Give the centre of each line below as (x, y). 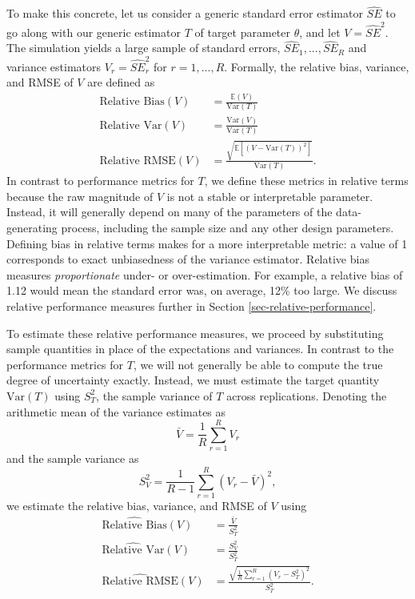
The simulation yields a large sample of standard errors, (144, 48)
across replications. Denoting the (307, 395)
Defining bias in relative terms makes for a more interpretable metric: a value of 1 (207, 243)
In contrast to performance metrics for (100, 181)
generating (32, 227)
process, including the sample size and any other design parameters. (227, 227)
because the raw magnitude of (80, 196)
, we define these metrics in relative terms (306, 181)
